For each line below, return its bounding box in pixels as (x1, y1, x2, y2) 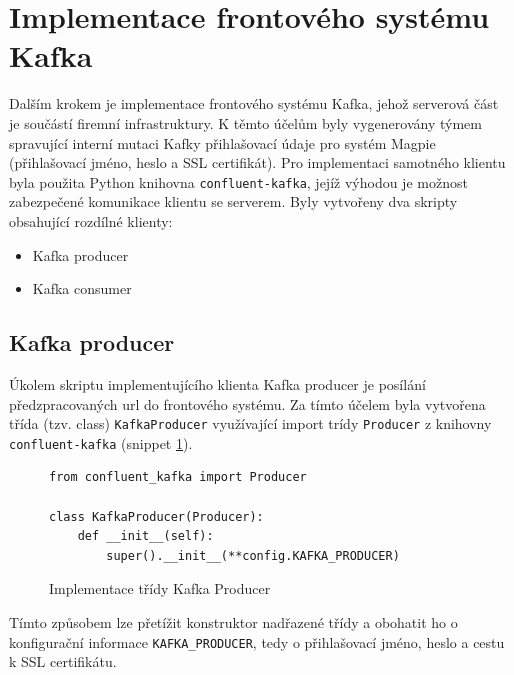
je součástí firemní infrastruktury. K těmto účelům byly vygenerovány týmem (9, 112, 482, 133)
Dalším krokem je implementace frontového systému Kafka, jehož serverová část (9, 93, 499, 114)
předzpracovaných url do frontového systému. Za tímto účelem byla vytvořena (9, 393, 486, 414)
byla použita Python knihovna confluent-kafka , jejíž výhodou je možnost (9, 171, 468, 192)
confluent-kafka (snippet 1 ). (9, 432, 193, 453)
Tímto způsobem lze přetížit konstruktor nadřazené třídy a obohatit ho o (9, 611, 458, 632)
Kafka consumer (32, 278, 132, 299)
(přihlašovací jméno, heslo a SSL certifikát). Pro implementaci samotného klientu (9, 152, 506, 173)
